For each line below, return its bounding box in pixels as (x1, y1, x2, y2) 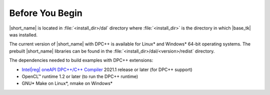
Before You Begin (9, 7, 82, 18)
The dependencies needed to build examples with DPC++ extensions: (9, 57, 153, 63)
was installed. (9, 31, 37, 37)
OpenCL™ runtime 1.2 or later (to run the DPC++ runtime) (21, 73, 138, 79)
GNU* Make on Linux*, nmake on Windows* (21, 80, 113, 86)
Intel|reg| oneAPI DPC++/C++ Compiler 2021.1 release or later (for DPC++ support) (21, 66, 192, 72)
